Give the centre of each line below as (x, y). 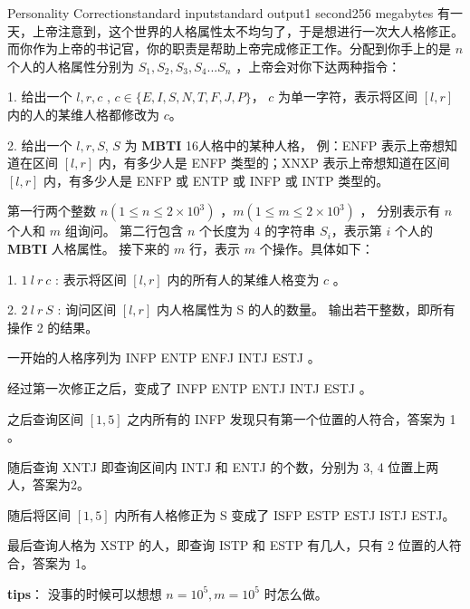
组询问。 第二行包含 (124, 231)
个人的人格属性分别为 (71, 66)
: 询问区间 (87, 309)
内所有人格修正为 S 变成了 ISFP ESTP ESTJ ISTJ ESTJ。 (285, 514)
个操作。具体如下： (317, 248)
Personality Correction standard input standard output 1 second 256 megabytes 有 (229, 13)
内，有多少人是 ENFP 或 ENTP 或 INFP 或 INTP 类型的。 (216, 180)
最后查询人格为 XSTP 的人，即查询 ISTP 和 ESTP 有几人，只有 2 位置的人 (228, 545)
